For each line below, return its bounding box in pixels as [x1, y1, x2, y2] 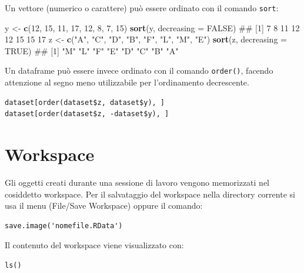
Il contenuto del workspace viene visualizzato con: [5, 239, 184, 251]
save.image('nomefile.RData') [5, 221, 123, 230]
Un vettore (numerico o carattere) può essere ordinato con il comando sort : [5, 2, 279, 14]
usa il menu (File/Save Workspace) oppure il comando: [5, 199, 203, 212]
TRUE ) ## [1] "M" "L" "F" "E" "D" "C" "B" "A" [5, 44, 179, 57]
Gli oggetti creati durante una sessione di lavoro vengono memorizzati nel [5, 176, 270, 188]
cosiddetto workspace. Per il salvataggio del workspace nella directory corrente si [5, 188, 295, 200]
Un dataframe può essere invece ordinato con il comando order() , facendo [5, 64, 273, 77]
